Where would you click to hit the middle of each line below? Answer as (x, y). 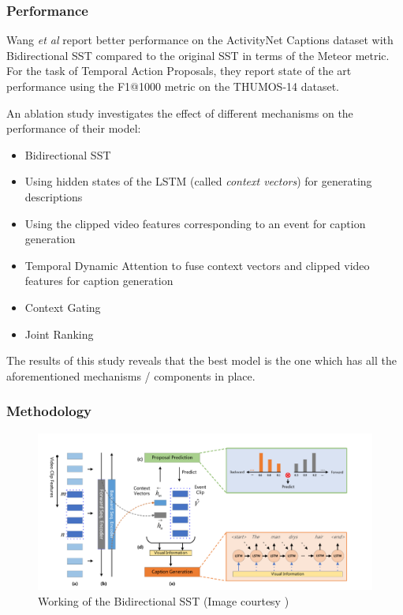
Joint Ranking (59, 334)
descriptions (54, 196)
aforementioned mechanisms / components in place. (131, 375)
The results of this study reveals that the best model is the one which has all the (201, 360)
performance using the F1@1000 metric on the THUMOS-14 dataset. (173, 86)
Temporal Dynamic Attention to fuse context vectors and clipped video (197, 265)
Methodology (49, 411)
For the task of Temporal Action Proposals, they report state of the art (179, 71)
